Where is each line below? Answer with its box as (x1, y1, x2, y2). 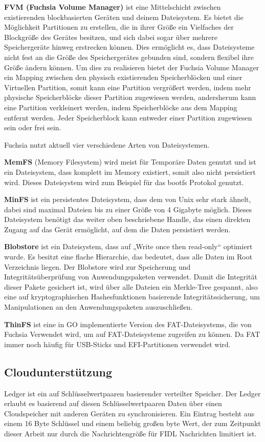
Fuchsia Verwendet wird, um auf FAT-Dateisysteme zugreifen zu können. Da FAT (4, 329, 260, 339)
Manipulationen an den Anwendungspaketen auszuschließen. (4, 302, 193, 312)
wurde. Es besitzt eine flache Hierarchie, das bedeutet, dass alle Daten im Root (4, 251, 253, 262)
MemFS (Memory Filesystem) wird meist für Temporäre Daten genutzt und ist (4, 156, 256, 167)
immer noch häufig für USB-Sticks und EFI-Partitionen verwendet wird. (4, 338, 231, 349)
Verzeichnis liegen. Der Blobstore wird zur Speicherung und (4, 261, 191, 272)
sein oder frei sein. (4, 122, 61, 133)
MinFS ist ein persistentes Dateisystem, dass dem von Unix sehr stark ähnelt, (4, 194, 251, 205)
